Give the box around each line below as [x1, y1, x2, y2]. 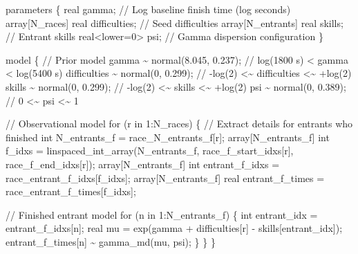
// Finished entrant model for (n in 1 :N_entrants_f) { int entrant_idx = [6, 207, 318, 221]
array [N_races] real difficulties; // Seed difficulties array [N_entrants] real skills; [6, 15, 343, 30]
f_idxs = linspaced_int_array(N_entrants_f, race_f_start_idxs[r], [6, 143, 294, 158]
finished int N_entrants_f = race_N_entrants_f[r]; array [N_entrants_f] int [6, 129, 330, 144]
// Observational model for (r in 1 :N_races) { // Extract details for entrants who [6, 116, 353, 131]
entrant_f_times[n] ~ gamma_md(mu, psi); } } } [6, 234, 216, 248]
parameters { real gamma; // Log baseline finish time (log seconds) [6, 2, 291, 16]
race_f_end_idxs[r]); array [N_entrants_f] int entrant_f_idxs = [6, 156, 280, 171]
